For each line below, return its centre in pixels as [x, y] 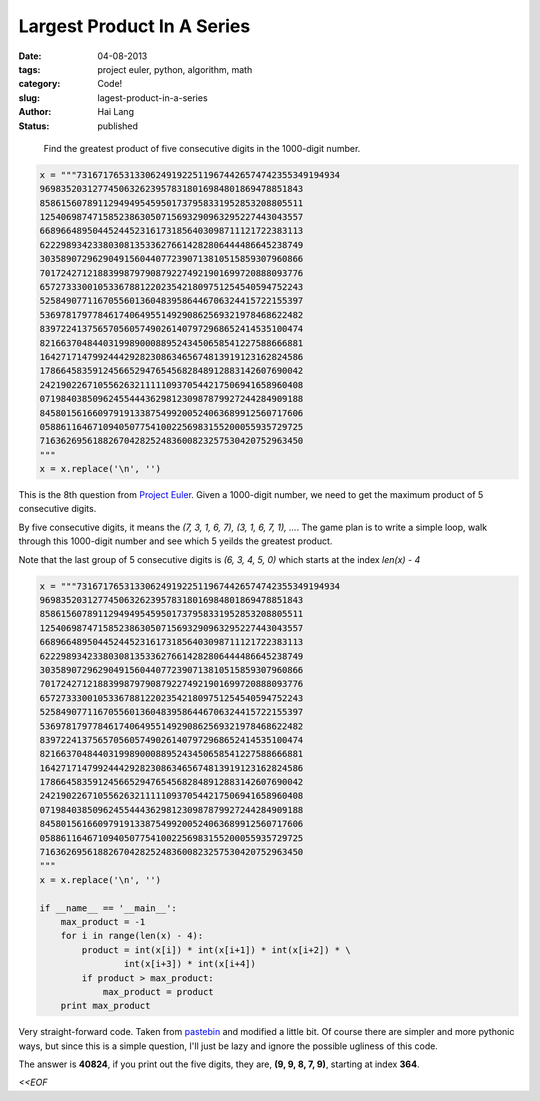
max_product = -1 [103, 921]
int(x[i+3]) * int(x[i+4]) [190, 964]
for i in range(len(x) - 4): [132, 936]
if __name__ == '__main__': [108, 908]
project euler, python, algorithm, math [175, 69]
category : [39, 84]
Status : [34, 126]
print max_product [105, 1006]
